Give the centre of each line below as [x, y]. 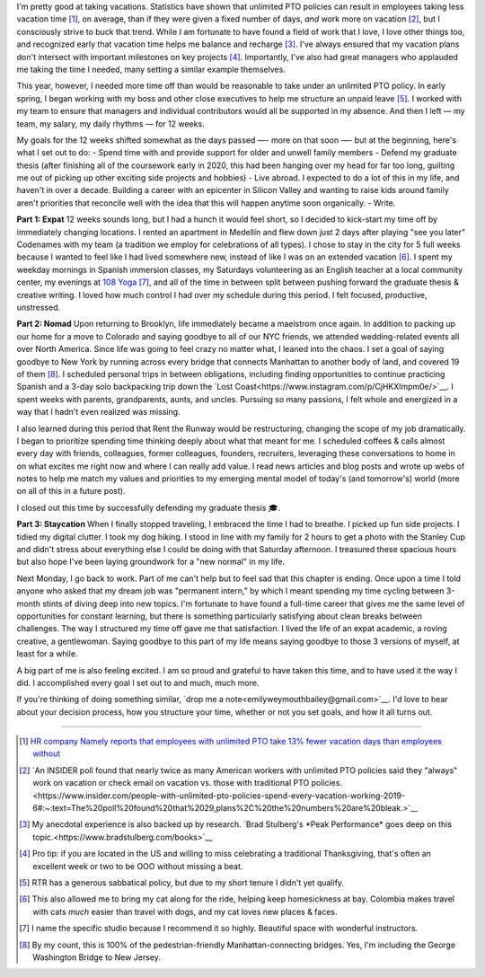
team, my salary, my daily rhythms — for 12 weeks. [111, 123]
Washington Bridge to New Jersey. [97, 957]
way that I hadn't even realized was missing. [98, 412]
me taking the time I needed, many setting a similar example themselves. [151, 69]
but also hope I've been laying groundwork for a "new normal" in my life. [151, 562]
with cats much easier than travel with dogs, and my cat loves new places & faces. [185, 911]
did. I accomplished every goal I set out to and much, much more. [138, 682]
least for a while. [47, 654]
